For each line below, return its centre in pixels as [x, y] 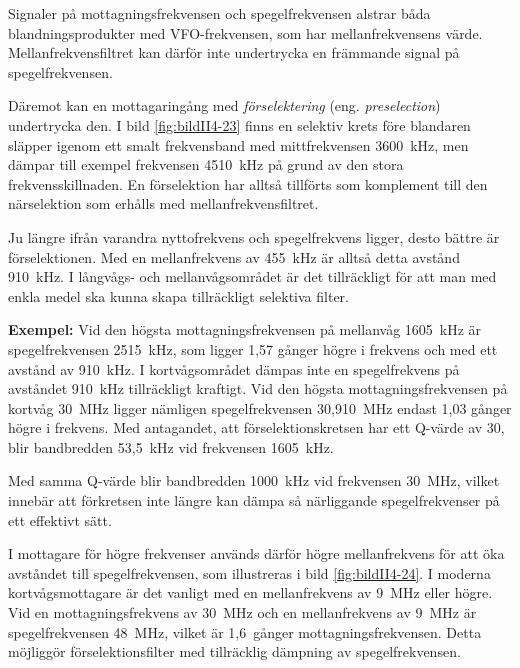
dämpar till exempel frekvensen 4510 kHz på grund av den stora [206, 164]
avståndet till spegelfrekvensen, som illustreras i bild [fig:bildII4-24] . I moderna [249, 572]
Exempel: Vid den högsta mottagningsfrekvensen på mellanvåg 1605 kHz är [245, 329]
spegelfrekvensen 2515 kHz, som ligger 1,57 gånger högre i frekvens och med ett [253, 348]
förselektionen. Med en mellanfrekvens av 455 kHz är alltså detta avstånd [234, 256]
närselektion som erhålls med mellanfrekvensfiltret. [163, 203]
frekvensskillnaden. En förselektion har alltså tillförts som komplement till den [248, 183]
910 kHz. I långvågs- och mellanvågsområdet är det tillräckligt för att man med [252, 276]
